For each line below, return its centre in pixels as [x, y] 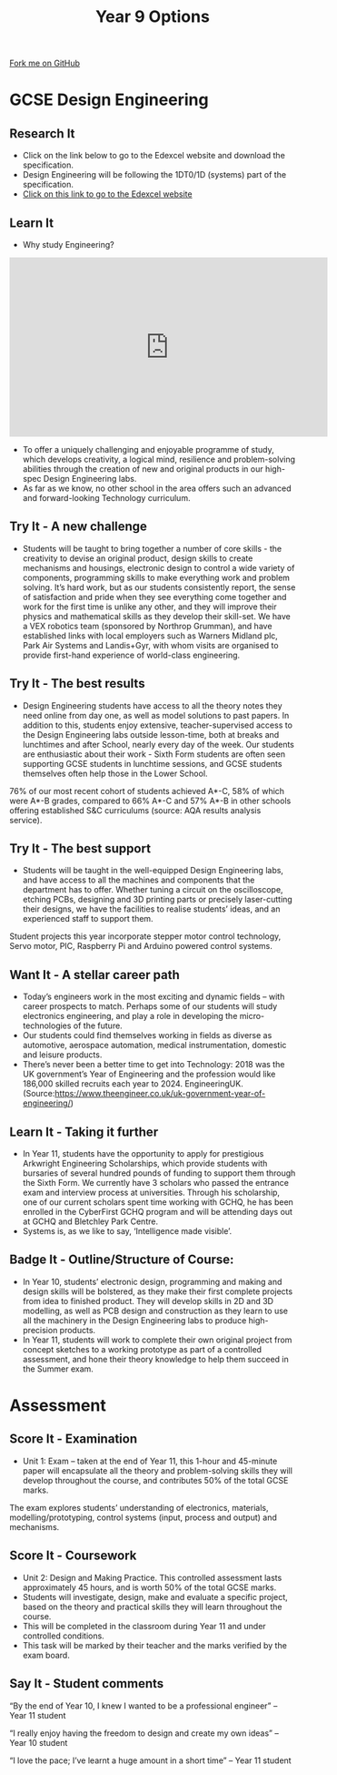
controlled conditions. [63, 1636]
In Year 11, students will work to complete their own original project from [157, 1340]
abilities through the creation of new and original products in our [143, 469]
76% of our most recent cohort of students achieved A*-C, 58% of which [147, 791]
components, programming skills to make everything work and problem [156, 577]
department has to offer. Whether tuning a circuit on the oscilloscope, [153, 890]
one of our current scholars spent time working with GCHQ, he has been [158, 1202]
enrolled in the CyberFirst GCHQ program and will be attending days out [158, 1212]
